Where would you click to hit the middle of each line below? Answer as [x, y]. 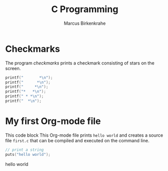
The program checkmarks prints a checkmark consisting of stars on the [80, 63]
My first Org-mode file [53, 121]
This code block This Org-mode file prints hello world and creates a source [84, 135]
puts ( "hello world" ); [28, 154]
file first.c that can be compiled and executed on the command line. [77, 140]
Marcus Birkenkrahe [85, 23]
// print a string [24, 150]
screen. [13, 68]
